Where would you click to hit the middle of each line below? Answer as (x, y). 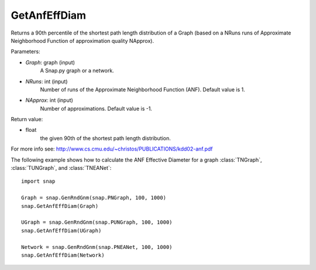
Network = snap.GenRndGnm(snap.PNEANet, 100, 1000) (97, 247)
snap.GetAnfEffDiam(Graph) (60, 206)
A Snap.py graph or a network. (77, 71)
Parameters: (25, 52)
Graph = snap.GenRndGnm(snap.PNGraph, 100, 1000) (94, 198)
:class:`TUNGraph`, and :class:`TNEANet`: (61, 168)
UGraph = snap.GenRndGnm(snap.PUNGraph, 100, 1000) (97, 222)
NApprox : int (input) (49, 100)
